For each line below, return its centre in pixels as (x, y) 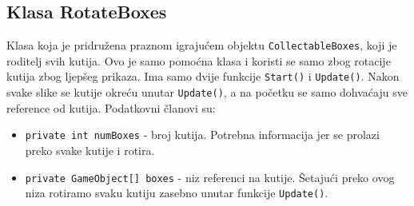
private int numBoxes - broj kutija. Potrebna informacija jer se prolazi (202, 135)
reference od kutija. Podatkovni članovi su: (111, 107)
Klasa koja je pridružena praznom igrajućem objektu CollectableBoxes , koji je (202, 45)
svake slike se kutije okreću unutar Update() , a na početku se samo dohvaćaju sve (207, 92)
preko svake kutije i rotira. (90, 151)
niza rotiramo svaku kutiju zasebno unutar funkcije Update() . (177, 193)
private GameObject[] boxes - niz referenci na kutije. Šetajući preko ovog (210, 177)
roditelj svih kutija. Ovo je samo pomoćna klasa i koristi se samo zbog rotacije (199, 60)
